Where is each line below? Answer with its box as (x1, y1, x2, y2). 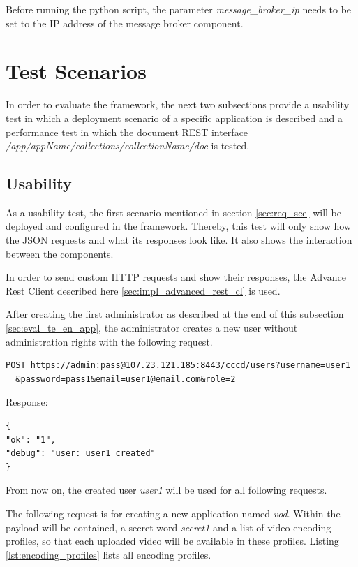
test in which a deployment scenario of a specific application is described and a (6, 110, 343, 125)
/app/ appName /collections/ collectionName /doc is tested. (6, 138, 250, 153)
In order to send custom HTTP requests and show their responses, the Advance (6, 270, 346, 284)
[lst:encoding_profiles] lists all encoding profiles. (6, 547, 211, 561)
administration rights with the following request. (6, 334, 213, 348)
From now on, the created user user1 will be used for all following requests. (6, 483, 327, 497)
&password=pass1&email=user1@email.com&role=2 (15, 374, 236, 384)
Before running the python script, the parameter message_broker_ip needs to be (6, 2, 352, 16)
